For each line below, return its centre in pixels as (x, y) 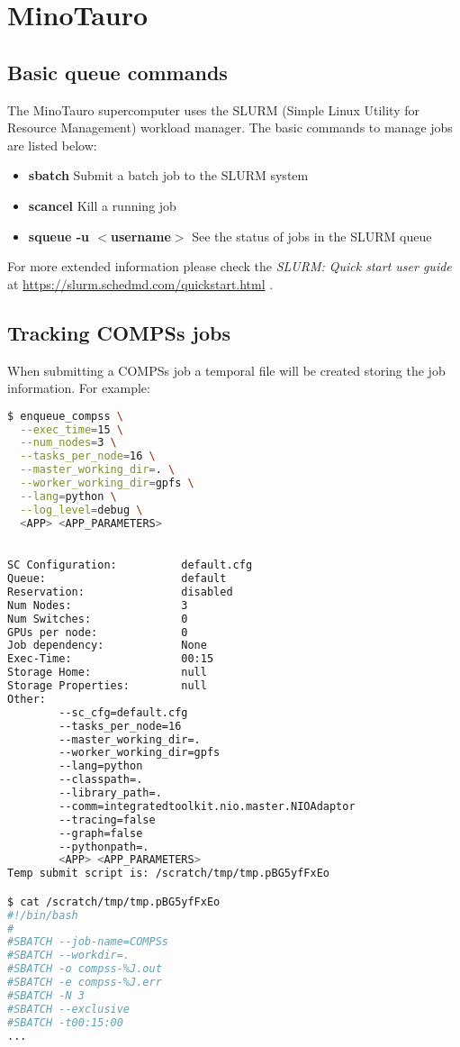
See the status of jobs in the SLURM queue (312, 236)
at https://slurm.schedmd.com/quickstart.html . (140, 283)
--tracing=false (107, 819)
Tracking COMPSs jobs (119, 332)
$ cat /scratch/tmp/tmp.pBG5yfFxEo (114, 901)
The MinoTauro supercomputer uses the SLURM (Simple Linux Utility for (213, 109)
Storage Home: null (107, 673)
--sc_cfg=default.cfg (123, 712)
